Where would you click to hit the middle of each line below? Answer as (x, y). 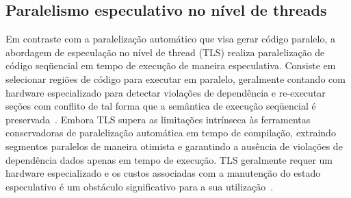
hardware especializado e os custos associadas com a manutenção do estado (163, 173)
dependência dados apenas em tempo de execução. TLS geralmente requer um (169, 159)
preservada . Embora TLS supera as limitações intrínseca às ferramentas (158, 119)
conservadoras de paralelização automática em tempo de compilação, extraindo (171, 133)
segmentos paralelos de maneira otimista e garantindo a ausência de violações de (174, 146)
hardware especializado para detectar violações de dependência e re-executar (166, 92)
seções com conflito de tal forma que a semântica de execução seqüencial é (161, 106)
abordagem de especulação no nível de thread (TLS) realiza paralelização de (165, 52)
